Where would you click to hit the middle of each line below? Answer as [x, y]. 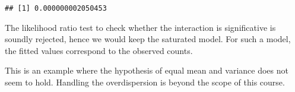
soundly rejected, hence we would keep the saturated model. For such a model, [148, 39]
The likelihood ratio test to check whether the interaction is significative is [140, 27]
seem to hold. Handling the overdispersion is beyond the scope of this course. [145, 82]
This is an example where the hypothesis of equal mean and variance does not [147, 70]
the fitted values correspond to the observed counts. [99, 50]
